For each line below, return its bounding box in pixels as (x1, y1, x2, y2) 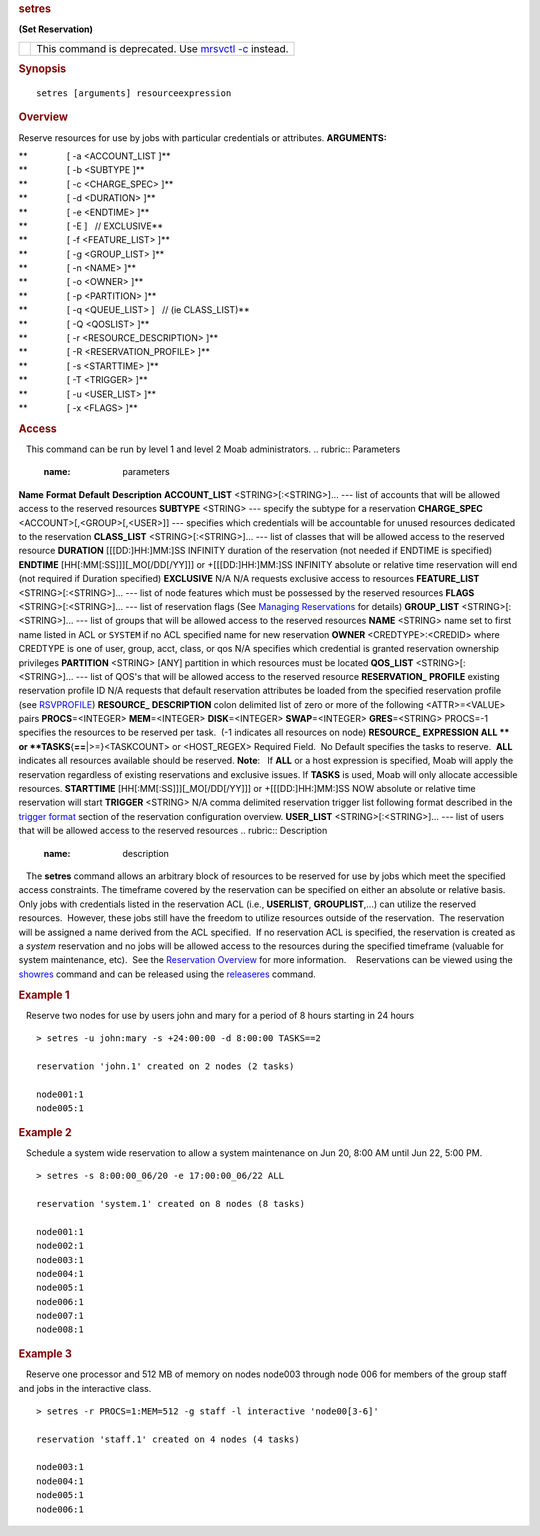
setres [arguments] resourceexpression (36, 87, 232, 99)
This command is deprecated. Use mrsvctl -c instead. (36, 41, 289, 55)
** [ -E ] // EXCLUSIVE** (18, 220, 164, 232)
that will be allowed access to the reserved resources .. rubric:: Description (18, 825, 328, 837)
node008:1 (36, 1324, 84, 1335)
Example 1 (18, 988, 70, 1002)
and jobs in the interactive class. (18, 1382, 152, 1394)
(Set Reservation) (18, 23, 94, 35)
